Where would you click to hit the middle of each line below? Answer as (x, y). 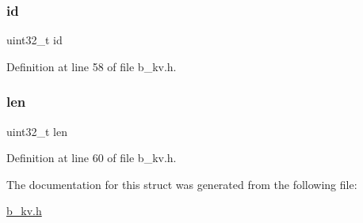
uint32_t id (34, 40)
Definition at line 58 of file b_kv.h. (92, 66)
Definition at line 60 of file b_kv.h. (92, 158)
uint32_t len (37, 131)
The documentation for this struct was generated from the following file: (182, 184)
